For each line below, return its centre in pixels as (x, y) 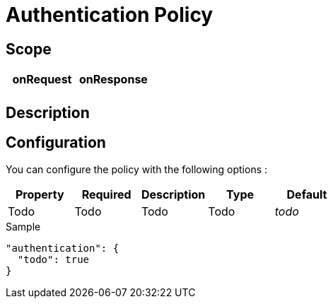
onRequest (42, 80)
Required (106, 195)
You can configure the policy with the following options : (137, 170)
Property (40, 195)
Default (307, 195)
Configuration (56, 143)
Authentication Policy (110, 15)
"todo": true (53, 260)
